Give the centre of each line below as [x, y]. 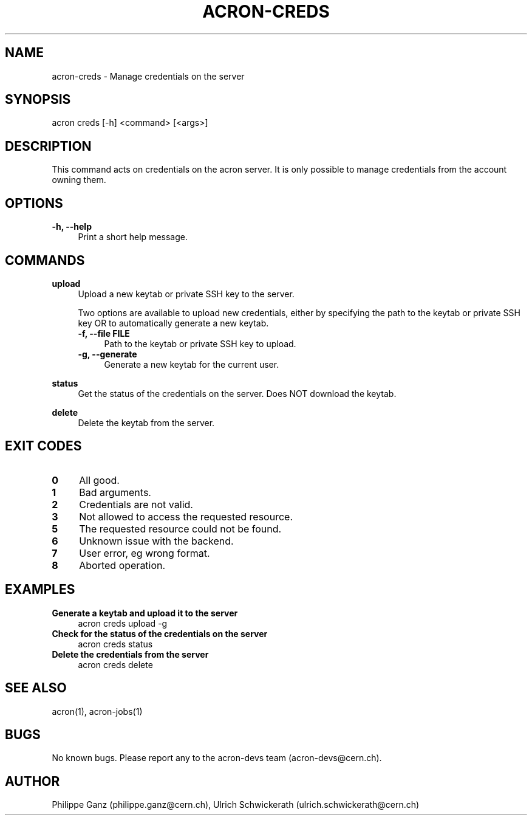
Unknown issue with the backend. [156, 541]
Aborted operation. [122, 565]
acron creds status [115, 644]
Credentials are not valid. [136, 504]
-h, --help [72, 227]
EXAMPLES [40, 590]
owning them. [79, 180]
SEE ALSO [36, 688]
